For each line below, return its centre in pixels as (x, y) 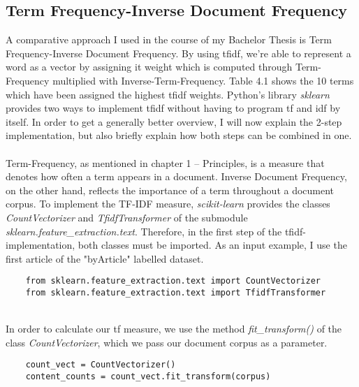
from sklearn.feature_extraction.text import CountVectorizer (173, 281)
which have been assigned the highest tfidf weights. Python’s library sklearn (168, 94)
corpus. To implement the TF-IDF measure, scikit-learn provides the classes (168, 204)
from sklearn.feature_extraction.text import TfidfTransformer (176, 292)
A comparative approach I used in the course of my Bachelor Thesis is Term (169, 39)
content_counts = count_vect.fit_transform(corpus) (148, 377)
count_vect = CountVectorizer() (101, 365)
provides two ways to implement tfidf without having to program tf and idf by (173, 108)
